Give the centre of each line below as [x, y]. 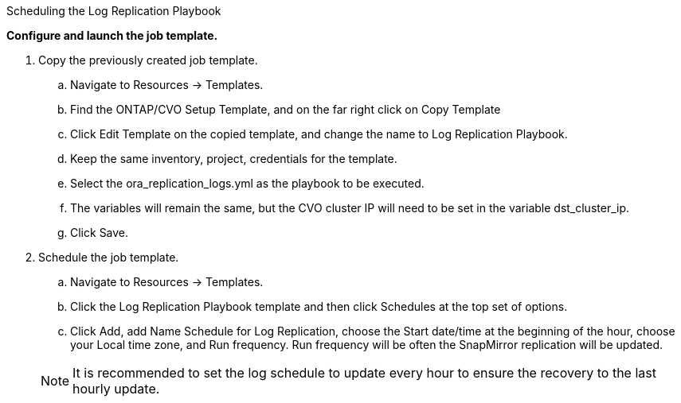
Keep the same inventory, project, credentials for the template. [234, 159]
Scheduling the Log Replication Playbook [114, 11]
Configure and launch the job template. [112, 35]
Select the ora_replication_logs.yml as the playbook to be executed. [247, 183]
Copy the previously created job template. [148, 60]
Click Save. [100, 232]
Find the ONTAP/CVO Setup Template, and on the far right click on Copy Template [286, 109]
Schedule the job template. [109, 257]
